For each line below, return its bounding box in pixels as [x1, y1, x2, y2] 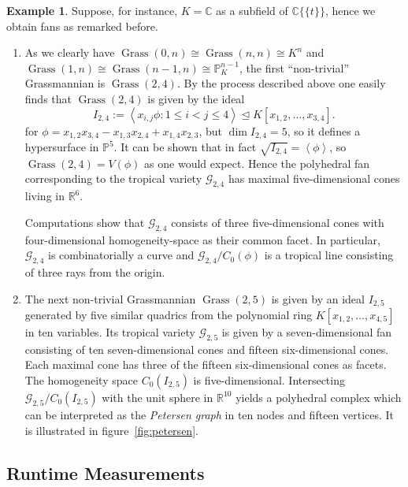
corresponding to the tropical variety [24, 170, 202, 187]
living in [24, 188, 65, 204]
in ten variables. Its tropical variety [24, 324, 195, 340]
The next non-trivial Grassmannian [24, 290, 196, 307]
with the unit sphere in [102, 388, 213, 405]
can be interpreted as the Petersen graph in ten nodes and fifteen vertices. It [24, 406, 395, 422]
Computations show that [24, 214, 145, 230]
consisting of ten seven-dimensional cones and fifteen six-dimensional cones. [24, 340, 389, 357]
